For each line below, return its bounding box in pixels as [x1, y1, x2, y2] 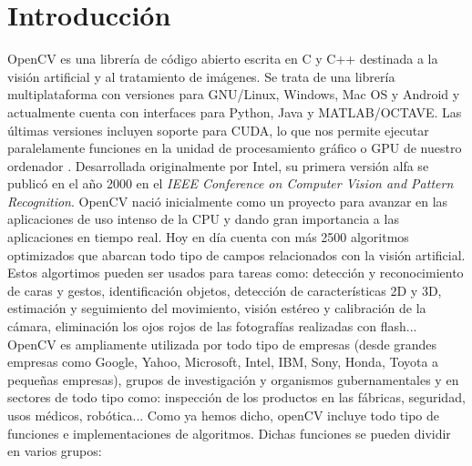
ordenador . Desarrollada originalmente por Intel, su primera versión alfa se [7, 156, 429, 175]
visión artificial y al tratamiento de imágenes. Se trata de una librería [7, 66, 395, 86]
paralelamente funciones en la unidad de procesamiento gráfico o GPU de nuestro [7, 138, 462, 157]
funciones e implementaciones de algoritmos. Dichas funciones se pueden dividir [7, 423, 451, 442]
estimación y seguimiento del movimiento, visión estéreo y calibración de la [7, 299, 426, 318]
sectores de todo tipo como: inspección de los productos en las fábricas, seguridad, [7, 388, 466, 407]
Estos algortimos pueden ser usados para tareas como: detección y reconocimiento [7, 263, 464, 282]
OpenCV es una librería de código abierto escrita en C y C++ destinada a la [7, 49, 438, 68]
